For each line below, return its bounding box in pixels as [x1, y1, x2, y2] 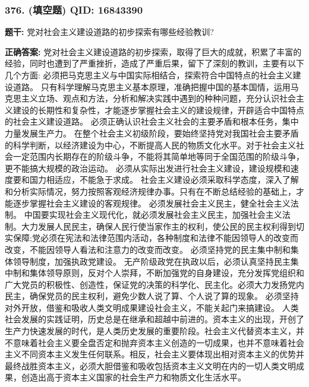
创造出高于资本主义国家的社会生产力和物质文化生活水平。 [21, 371, 246, 383]
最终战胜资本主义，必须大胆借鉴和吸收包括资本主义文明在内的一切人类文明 [5, 359, 296, 372]
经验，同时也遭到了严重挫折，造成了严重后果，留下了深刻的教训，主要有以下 [5, 57, 304, 69]
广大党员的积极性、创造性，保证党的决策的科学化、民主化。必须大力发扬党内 [5, 278, 304, 290]
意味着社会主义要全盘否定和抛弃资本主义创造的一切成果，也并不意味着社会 [12, 336, 304, 348]
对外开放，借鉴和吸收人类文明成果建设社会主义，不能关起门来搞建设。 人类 [5, 301, 299, 313]
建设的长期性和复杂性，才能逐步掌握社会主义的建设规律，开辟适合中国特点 [12, 103, 304, 116]
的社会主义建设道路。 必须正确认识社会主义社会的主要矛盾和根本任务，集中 [5, 115, 299, 128]
